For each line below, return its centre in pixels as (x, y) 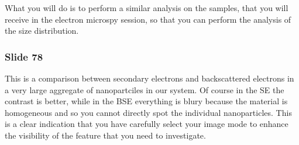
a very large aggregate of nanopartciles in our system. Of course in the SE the (145, 89)
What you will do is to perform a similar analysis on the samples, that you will (147, 8)
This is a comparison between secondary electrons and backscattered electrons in (149, 78)
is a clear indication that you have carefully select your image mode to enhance (147, 124)
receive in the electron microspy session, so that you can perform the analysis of (148, 19)
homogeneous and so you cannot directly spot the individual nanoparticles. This (148, 112)
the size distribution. (42, 31)
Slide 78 (24, 56)
